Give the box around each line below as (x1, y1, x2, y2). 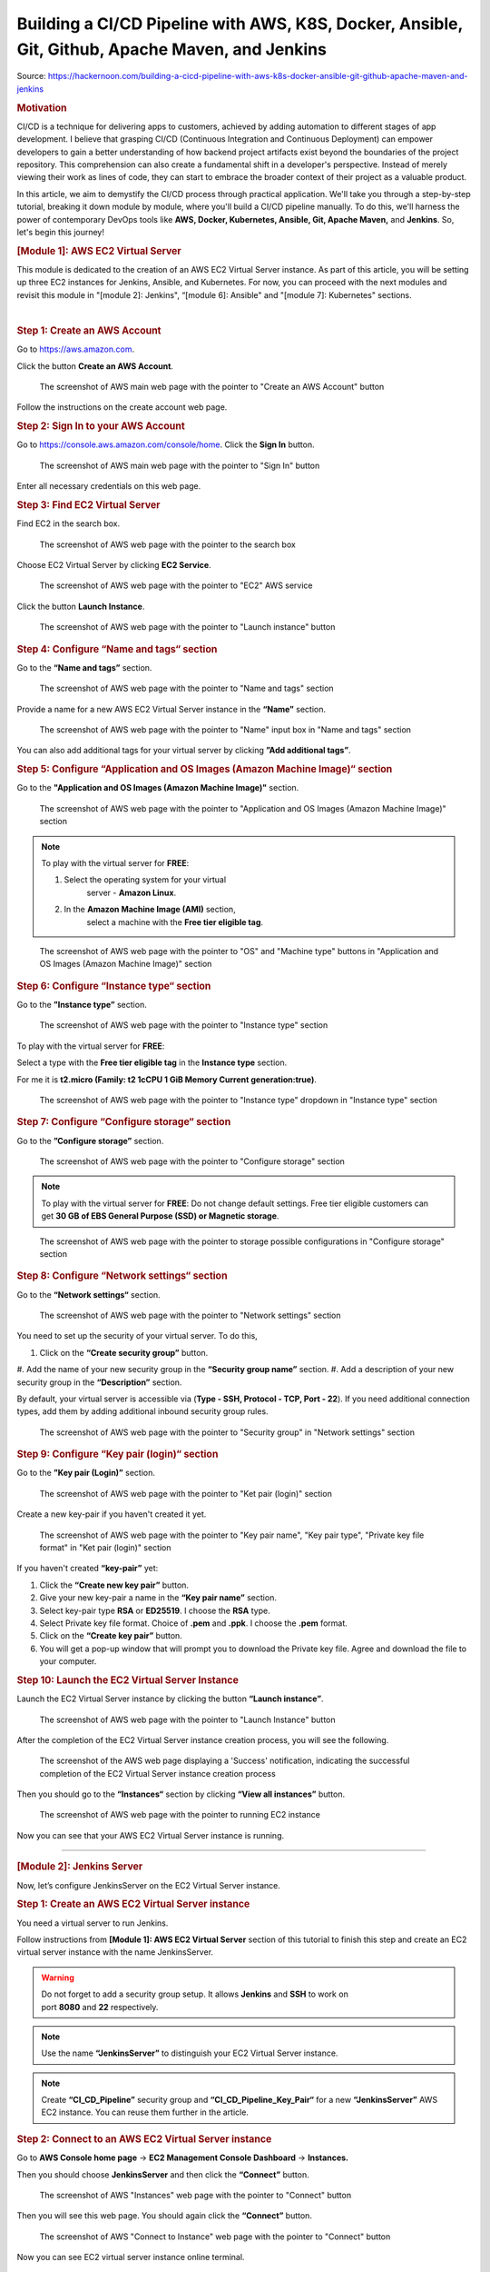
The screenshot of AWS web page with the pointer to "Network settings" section (39, 1310, 341, 1320)
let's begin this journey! (16, 226, 104, 237)
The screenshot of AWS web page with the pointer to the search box (39, 539, 297, 550)
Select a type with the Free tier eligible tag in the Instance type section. (16, 1057, 288, 1068)
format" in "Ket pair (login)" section (39, 1541, 171, 1553)
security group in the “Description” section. (16, 1377, 182, 1388)
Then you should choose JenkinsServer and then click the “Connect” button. (16, 2168, 309, 2180)
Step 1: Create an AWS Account (16, 324, 162, 336)
